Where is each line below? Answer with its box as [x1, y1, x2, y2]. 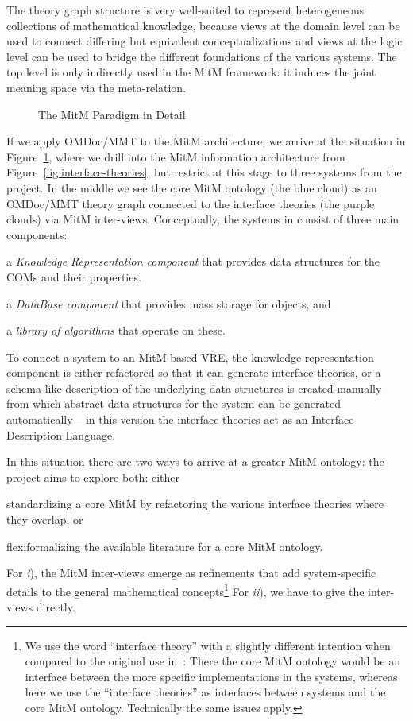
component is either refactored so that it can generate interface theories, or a [6, 364, 381, 381]
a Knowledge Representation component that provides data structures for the [6, 253, 380, 269]
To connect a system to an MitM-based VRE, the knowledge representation [6, 348, 374, 365]
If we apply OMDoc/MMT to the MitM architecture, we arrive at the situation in [6, 133, 406, 149]
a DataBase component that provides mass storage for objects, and [6, 295, 331, 312]
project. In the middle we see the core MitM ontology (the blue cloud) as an [6, 179, 377, 196]
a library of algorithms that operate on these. [6, 322, 226, 339]
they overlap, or [6, 511, 83, 528]
